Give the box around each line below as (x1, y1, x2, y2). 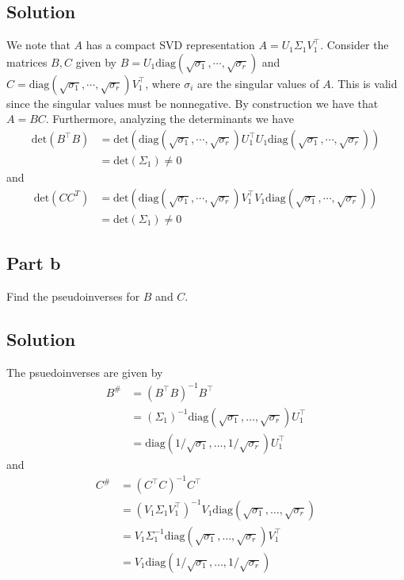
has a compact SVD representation (86, 36, 255, 53)
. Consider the (320, 36, 389, 53)
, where (145, 75, 181, 91)
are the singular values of (197, 75, 319, 91)
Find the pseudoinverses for (6, 287, 140, 304)
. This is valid (330, 75, 398, 91)
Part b (6, 251, 61, 275)
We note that (6, 36, 71, 53)
